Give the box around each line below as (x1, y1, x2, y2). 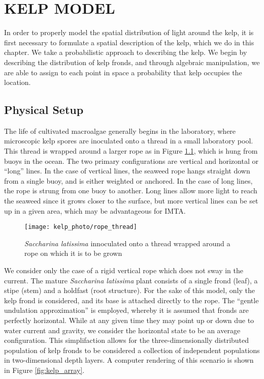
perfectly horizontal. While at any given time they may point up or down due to (4, 315, 254, 326)
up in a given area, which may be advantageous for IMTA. (4, 205, 186, 216)
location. (4, 77, 31, 88)
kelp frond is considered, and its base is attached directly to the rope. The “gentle (4, 295, 259, 305)
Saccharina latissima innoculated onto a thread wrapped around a (24, 238, 230, 248)
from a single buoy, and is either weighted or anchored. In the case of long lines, (4, 175, 253, 186)
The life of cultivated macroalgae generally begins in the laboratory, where (4, 125, 236, 136)
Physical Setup (4, 102, 84, 118)
